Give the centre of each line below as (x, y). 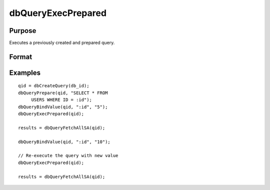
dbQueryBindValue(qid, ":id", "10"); (64, 142)
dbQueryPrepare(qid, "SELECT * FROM (63, 93)
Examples (25, 73)
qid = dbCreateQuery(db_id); (54, 86)
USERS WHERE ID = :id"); (62, 100)
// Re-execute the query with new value (68, 156)
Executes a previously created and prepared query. (62, 43)
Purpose (23, 31)
